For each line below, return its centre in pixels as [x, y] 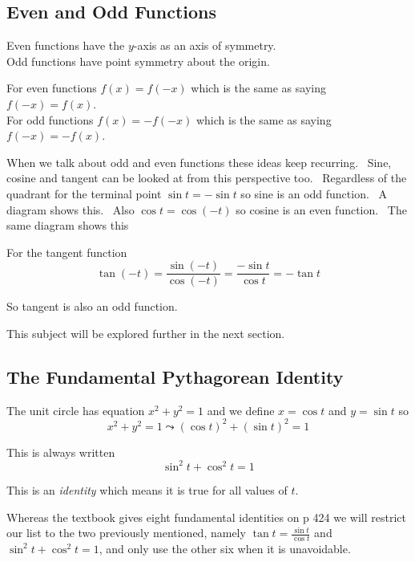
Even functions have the [66, 45]
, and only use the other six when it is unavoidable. [225, 548]
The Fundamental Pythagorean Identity [175, 376]
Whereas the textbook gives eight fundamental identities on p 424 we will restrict [206, 517]
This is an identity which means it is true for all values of [147, 489]
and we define [241, 410]
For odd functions [50, 119]
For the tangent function [67, 252]
